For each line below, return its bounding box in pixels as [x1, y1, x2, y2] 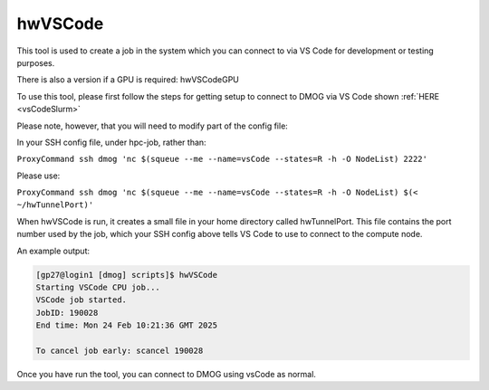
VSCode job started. [35, 295, 127, 305]
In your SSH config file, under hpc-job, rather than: [16, 137, 207, 147]
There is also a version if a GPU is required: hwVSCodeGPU [16, 74, 240, 85]
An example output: [16, 245, 91, 256]
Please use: [16, 170, 61, 181]
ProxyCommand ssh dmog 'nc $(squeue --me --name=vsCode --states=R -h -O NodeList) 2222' [16, 154, 427, 165]
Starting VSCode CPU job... [35, 282, 160, 292]
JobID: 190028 [35, 308, 99, 318]
